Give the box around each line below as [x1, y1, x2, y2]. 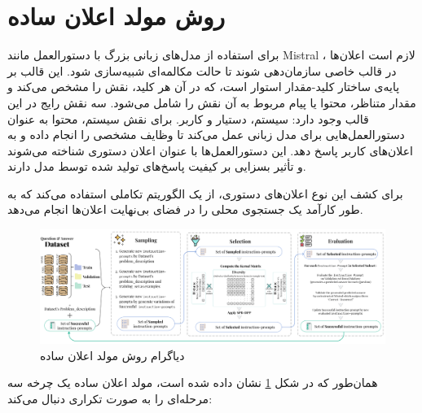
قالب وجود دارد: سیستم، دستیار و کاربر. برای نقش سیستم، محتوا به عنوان [7, 110, 369, 127]
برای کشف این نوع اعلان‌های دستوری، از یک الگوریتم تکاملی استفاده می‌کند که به [7, 185, 403, 202]
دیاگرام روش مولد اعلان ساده [40, 346, 185, 363]
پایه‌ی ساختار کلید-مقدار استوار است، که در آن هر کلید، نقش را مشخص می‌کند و [7, 78, 400, 95]
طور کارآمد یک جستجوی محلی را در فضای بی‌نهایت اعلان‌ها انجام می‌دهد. [7, 201, 363, 218]
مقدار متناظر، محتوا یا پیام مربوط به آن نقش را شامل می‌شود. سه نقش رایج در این [7, 93, 416, 111]
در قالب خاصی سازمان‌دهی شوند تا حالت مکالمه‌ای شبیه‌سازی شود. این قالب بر [7, 62, 397, 79]
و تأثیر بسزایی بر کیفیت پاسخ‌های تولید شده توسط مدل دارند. [7, 158, 306, 175]
